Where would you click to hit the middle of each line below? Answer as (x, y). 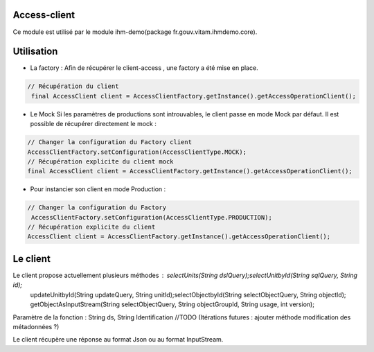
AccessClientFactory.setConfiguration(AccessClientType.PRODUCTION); (152, 217)
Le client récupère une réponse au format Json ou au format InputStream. (118, 340)
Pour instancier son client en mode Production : (98, 189)
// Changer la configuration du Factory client (109, 142)
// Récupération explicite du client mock (100, 161)
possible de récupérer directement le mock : (93, 124)
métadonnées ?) (36, 326)
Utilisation (35, 52)
